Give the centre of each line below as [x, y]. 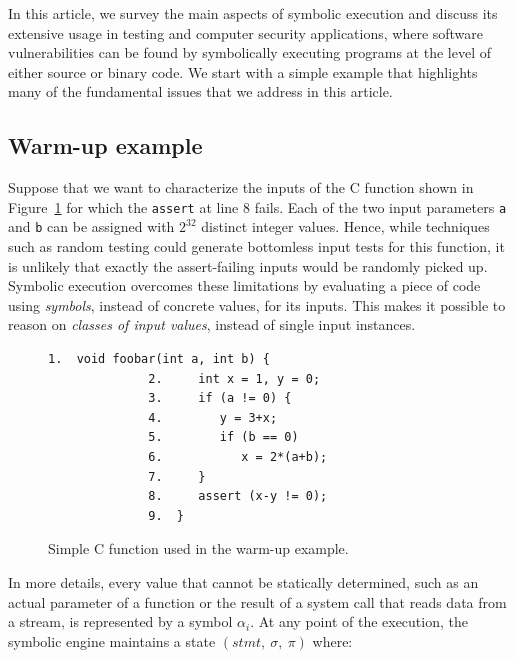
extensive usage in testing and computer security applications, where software [246, 32]
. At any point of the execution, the [359, 621]
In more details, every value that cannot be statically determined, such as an [243, 581]
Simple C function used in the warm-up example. [198, 548]
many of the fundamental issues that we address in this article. [200, 91]
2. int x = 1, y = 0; [234, 378]
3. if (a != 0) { [220, 398]
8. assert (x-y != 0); [238, 496]
